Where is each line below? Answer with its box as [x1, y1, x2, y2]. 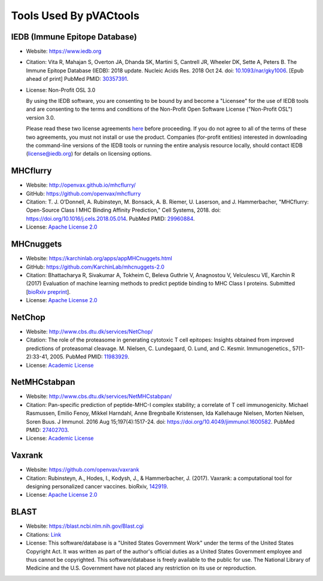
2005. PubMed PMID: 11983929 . [50, 353, 130, 360]
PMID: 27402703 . [26, 427, 69, 434]
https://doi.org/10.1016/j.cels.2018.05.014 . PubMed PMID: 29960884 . [26, 215, 195, 222]
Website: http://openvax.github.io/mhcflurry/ [26, 181, 136, 188]
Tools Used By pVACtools [11, 9, 140, 22]
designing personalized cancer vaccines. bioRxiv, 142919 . [26, 483, 169, 490]
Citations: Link [26, 531, 62, 538]
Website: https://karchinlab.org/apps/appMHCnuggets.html [26, 255, 173, 262]
